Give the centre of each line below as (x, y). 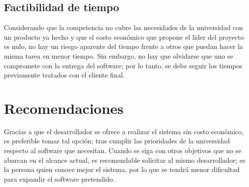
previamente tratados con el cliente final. (64, 75)
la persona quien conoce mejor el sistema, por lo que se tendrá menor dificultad (122, 169)
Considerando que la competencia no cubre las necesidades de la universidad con (124, 27)
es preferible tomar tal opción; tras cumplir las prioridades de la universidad (117, 141)
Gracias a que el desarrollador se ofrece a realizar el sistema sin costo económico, (124, 131)
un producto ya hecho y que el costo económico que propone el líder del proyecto (124, 37)
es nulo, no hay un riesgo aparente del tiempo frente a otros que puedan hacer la (124, 46)
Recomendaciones (64, 108)
